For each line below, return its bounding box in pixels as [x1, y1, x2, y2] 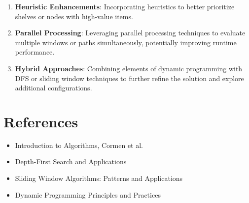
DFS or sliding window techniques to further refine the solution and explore [15, 73, 244, 83]
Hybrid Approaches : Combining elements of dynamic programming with [15, 63, 243, 73]
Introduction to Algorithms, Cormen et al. [15, 140, 143, 150]
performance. [15, 47, 55, 57]
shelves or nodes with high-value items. [15, 11, 133, 21]
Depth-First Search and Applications [15, 156, 127, 167]
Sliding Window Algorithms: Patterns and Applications [15, 173, 183, 183]
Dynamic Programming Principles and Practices [15, 189, 161, 200]
